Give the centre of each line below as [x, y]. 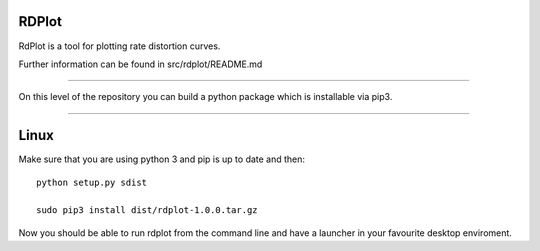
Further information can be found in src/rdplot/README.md [140, 64]
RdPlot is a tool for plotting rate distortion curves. [119, 46]
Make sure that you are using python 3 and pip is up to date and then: [161, 159]
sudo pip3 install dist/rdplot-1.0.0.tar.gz [147, 210]
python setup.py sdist [92, 182]
